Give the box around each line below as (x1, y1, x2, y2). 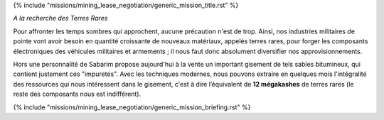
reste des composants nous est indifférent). (13, 89, 142, 99)
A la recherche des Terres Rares (13, 14, 108, 23)
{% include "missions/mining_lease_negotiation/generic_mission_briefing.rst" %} (13, 103, 251, 111)
